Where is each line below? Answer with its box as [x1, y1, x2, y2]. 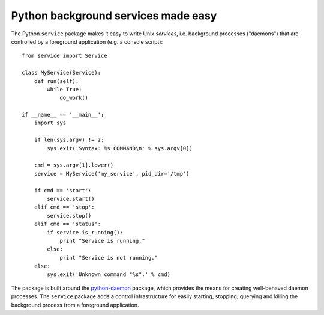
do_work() [59, 94, 89, 102]
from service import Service [22, 52, 107, 60]
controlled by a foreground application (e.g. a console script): [11, 38, 163, 45]
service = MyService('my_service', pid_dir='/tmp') [34, 170, 190, 177]
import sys [34, 120, 67, 126]
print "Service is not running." [59, 254, 158, 261]
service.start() [47, 195, 95, 202]
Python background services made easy [11, 9, 217, 22]
